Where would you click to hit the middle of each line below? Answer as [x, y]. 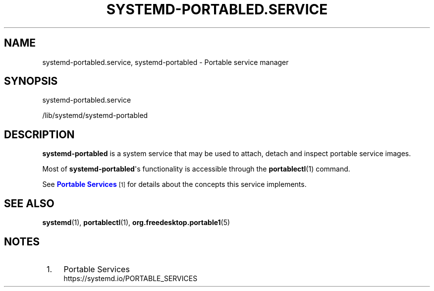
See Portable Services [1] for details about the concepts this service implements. [174, 184]
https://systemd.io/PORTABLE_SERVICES [131, 278]
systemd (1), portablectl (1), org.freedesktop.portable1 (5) [136, 223]
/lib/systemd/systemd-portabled [95, 116]
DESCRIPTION [39, 134]
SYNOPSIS [31, 81]
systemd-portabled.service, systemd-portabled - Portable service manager [165, 62]
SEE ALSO [29, 203]
